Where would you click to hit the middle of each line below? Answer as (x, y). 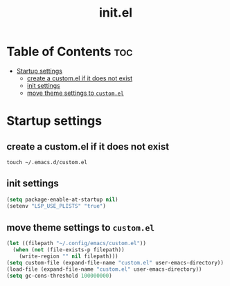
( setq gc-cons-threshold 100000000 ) (59, 276)
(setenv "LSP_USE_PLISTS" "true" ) (56, 206)
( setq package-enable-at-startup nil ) (62, 199)
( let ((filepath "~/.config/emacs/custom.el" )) (77, 244)
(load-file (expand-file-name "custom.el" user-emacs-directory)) (104, 269)
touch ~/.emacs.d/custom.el (47, 162)
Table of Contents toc (70, 52)
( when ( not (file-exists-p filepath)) (69, 250)
